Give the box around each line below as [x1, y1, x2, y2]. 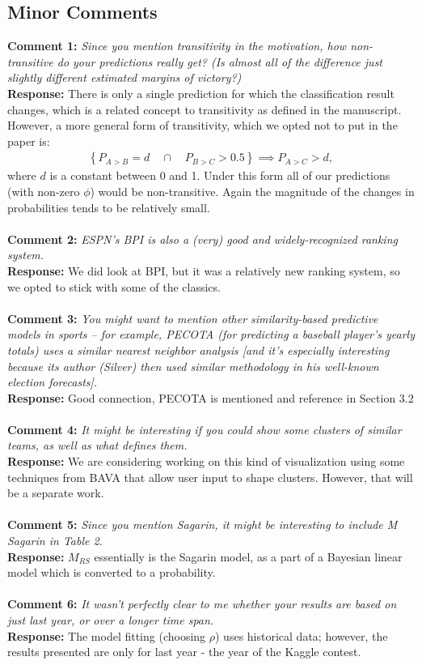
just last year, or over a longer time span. [7, 612, 214, 629]
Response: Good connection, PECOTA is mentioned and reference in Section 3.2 [7, 389, 414, 406]
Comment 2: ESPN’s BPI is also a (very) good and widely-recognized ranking [7, 230, 398, 247]
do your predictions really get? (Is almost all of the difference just [57, 53, 383, 70]
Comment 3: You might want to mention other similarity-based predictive [7, 309, 378, 326]
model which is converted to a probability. [7, 564, 216, 581]
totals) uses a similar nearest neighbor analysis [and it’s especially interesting [7, 341, 390, 358]
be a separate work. [7, 484, 104, 501]
